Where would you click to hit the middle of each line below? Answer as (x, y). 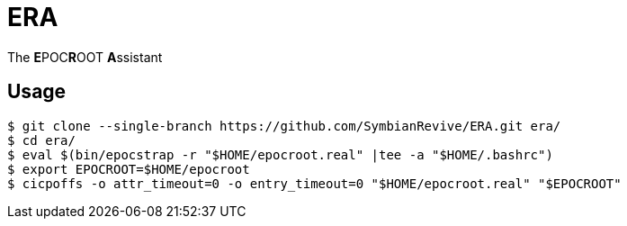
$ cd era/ (41, 140)
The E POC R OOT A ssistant (85, 57)
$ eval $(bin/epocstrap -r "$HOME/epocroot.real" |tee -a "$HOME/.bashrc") (280, 154)
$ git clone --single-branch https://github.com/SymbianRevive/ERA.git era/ (284, 126)
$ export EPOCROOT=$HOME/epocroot (129, 169)
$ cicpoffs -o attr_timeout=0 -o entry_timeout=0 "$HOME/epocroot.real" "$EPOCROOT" (314, 183)
